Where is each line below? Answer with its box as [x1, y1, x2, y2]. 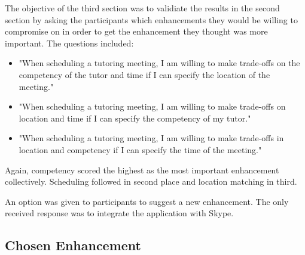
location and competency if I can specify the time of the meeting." [19, 143, 262, 156]
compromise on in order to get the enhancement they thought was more [5, 25, 268, 38]
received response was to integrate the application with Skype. [5, 207, 234, 219]
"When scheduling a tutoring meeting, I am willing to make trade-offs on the [19, 57, 300, 69]
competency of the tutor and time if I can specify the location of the [19, 68, 270, 80]
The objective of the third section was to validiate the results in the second [5, 2, 280, 14]
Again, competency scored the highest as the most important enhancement [5, 163, 279, 176]
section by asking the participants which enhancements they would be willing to [5, 13, 298, 26]
